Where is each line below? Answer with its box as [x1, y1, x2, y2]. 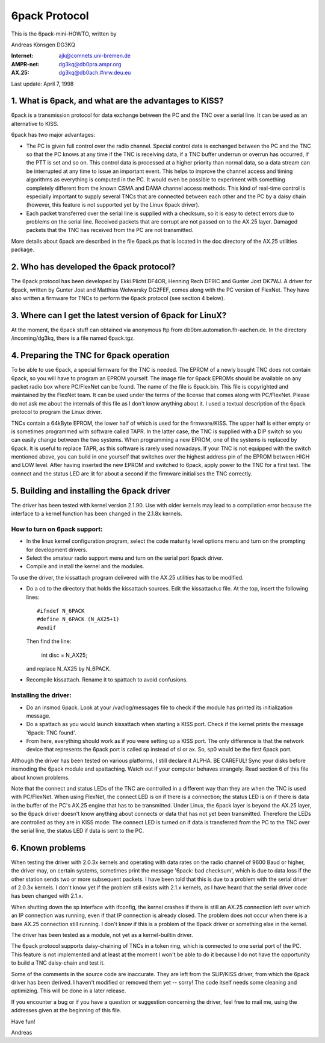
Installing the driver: [11, 691, 72, 700]
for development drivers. [26, 546, 87, 553]
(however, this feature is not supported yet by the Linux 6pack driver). [26, 201, 200, 208]
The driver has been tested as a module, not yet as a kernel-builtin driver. [11, 932, 193, 938]
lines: [26, 594, 40, 601]
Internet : [11, 52, 34, 60]
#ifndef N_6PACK [37, 607, 85, 615]
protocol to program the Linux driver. [11, 409, 102, 416]
